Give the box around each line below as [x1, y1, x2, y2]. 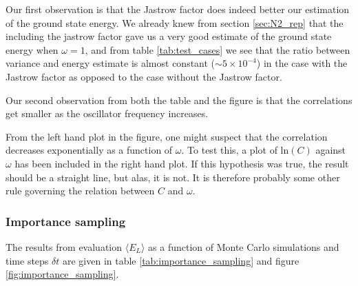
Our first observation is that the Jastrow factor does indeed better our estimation [6, 2, 350, 16]
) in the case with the [256, 56, 348, 70]
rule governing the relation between [6, 183, 155, 198]
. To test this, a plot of [181, 143, 277, 157]
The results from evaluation [6, 239, 123, 254]
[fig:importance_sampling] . [6, 267, 119, 281]
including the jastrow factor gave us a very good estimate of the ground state [6, 29, 332, 43]
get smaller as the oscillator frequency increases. [6, 106, 209, 121]
